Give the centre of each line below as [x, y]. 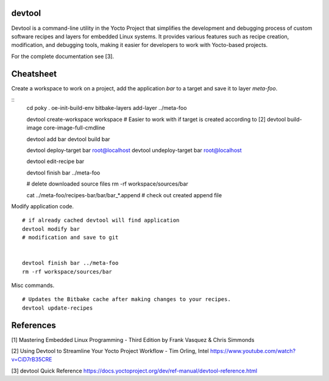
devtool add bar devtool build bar [68, 139]
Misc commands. [33, 285]
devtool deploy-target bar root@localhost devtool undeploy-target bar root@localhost [134, 150]
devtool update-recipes [58, 308]
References [34, 325]
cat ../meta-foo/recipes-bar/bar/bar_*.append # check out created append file [124, 195]
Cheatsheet [34, 74]
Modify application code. [43, 206]
